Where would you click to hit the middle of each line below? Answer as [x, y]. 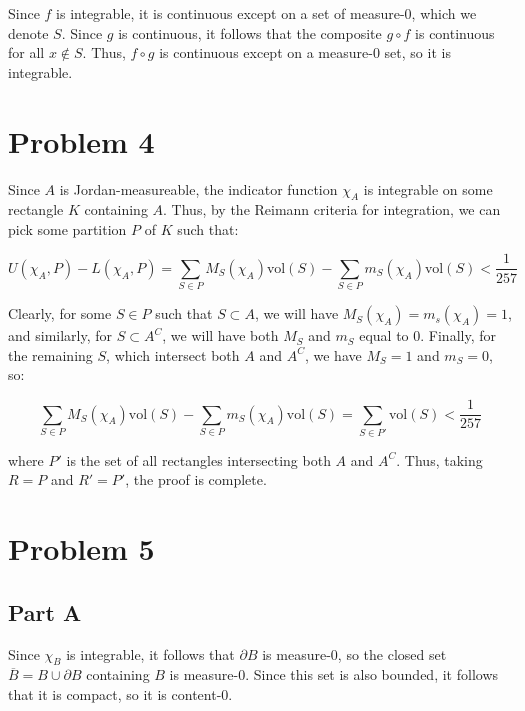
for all [26, 52]
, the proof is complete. [196, 479]
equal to [384, 335]
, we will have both [220, 335]
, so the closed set [392, 653]
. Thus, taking [439, 459]
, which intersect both [173, 354]
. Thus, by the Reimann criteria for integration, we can [332, 209]
